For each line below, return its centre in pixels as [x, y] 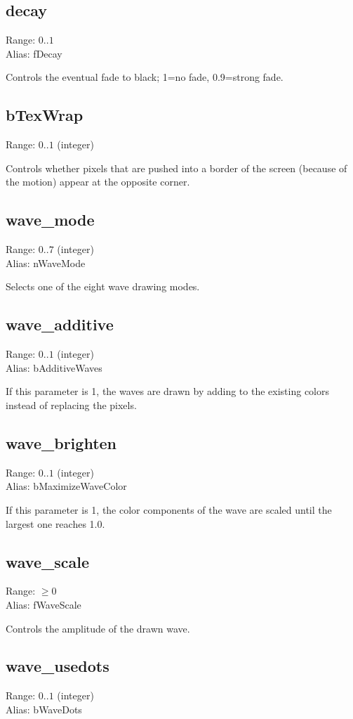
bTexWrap [45, 115]
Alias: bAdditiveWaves [54, 367]
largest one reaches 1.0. [55, 523]
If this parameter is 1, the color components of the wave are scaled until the [169, 509]
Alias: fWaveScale [44, 604]
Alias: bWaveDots [44, 709]
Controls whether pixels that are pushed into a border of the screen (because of [176, 168]
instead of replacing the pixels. [71, 404]
